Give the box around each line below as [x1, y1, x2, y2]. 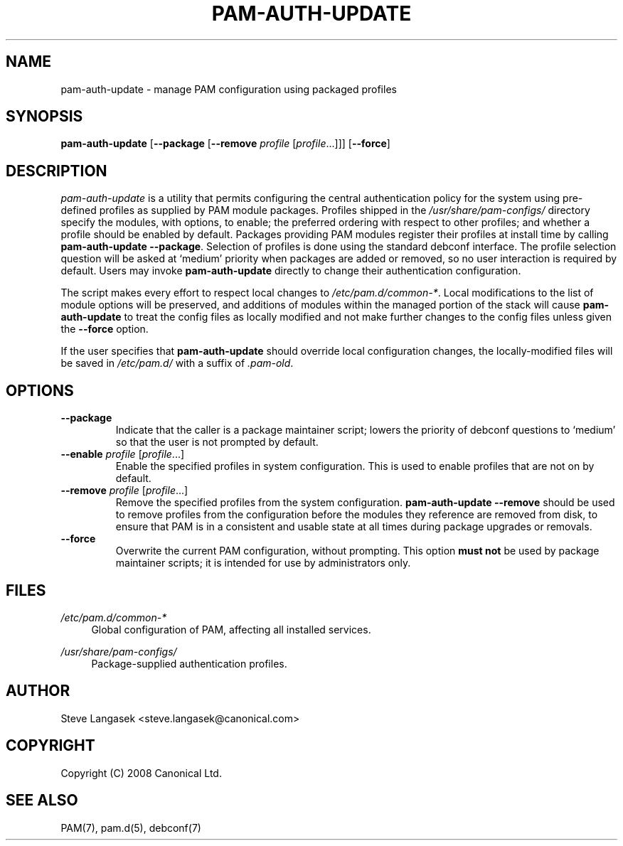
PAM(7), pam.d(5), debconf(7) [60, 821, 201, 834]
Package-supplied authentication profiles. [91, 657, 287, 670]
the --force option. [60, 323, 149, 336]
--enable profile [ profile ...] [60, 448, 185, 461]
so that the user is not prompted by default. [115, 436, 319, 449]
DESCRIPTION [6, 161, 107, 180]
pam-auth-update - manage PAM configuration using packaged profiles [60, 82, 397, 95]
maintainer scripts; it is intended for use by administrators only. [115, 557, 411, 569]
